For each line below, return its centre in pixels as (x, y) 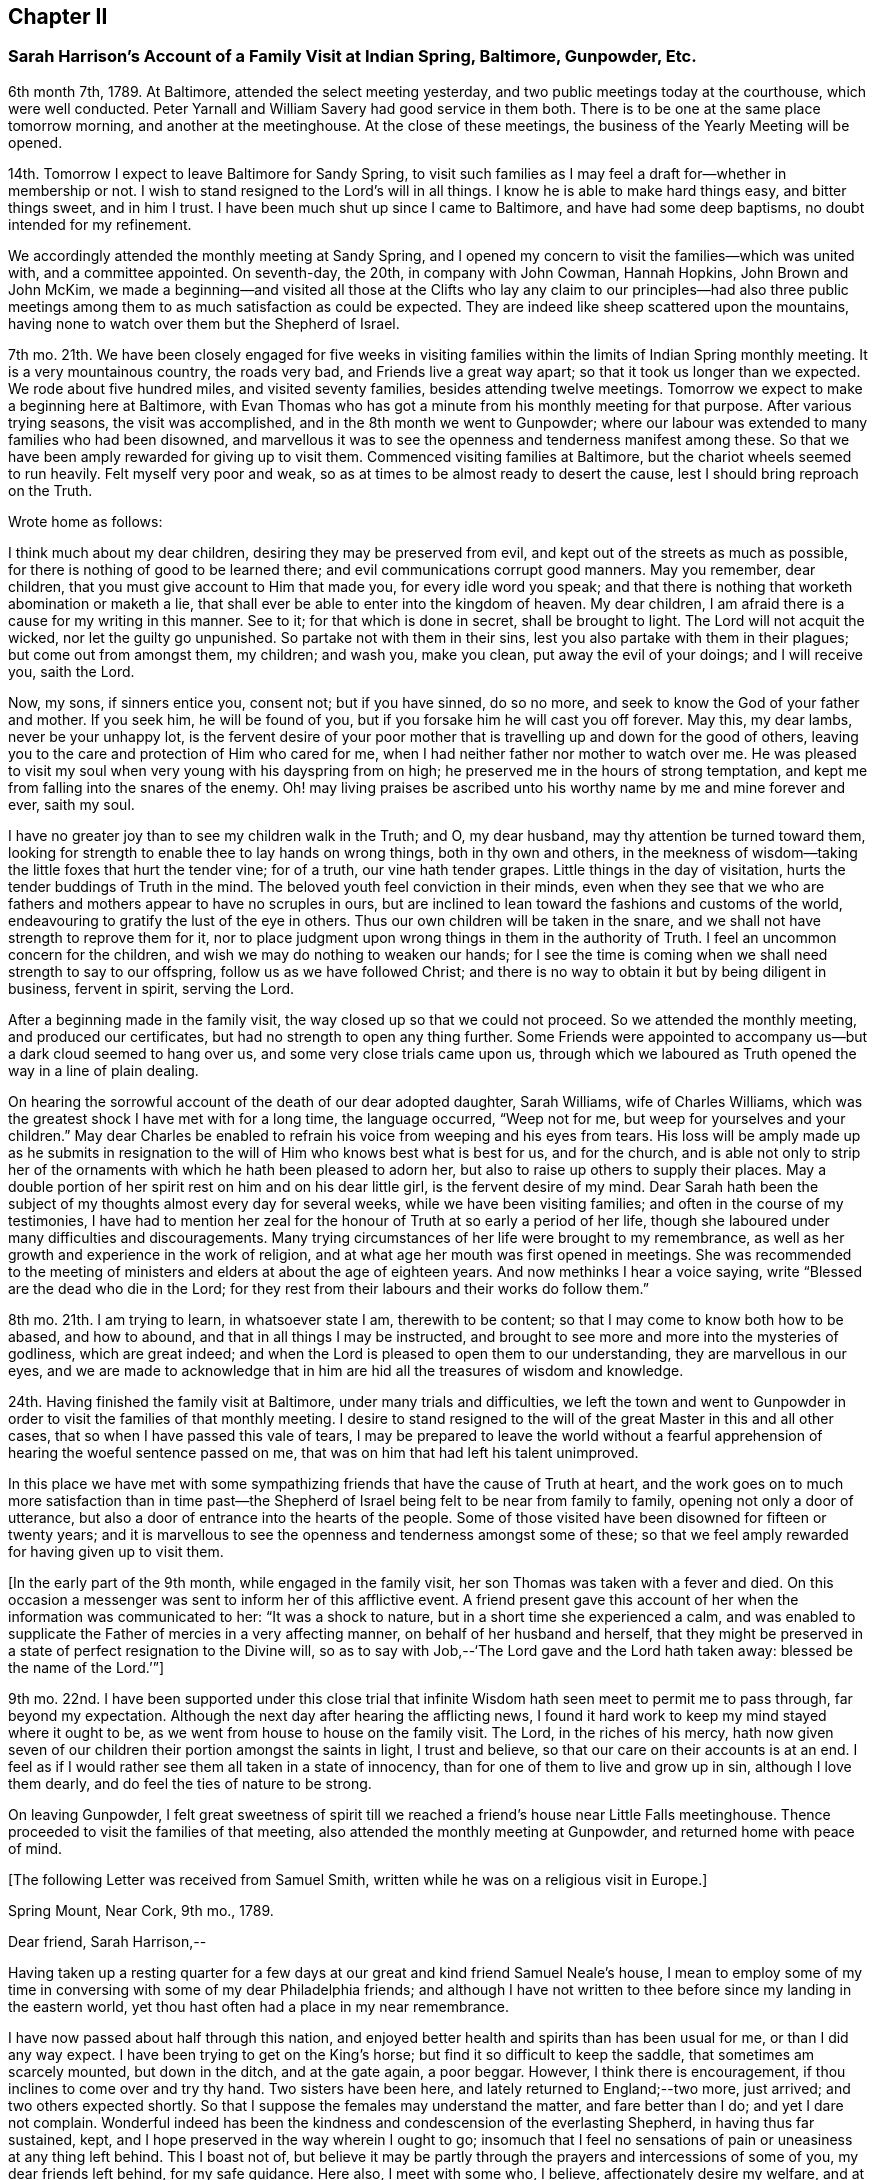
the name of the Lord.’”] (86, 1667)
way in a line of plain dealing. (103, 1070)
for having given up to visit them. (116, 1551)
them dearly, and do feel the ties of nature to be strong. (190, 1783)
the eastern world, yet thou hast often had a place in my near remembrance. (259, 2006)
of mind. (35, 1848)
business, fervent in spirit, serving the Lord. (151, 988)
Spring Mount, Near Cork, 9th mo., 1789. (141, 1910)
